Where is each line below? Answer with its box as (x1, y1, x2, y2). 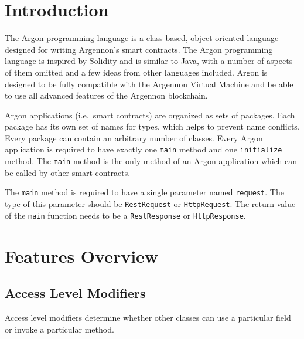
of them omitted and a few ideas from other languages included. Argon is (5, 66, 268, 78)
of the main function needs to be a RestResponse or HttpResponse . (5, 209, 246, 221)
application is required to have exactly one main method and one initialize (5, 143, 282, 155)
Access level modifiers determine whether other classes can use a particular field (5, 311, 291, 323)
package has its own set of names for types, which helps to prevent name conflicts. (5, 120, 300, 133)
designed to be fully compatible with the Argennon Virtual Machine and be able (5, 77, 293, 90)
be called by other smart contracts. (5, 166, 131, 178)
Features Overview (5, 243, 159, 267)
